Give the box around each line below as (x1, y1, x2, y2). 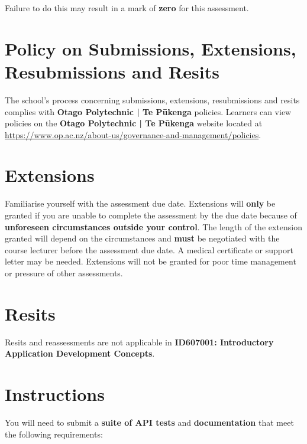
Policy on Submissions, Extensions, (5, 36, 296, 60)
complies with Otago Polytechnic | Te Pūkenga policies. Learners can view (5, 105, 292, 117)
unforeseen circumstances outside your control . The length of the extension (5, 220, 303, 233)
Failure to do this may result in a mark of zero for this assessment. (5, 2, 249, 14)
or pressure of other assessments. (5, 266, 123, 279)
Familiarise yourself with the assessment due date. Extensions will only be (5, 197, 276, 210)
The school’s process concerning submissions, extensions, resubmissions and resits (5, 93, 300, 106)
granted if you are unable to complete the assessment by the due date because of (5, 209, 297, 221)
